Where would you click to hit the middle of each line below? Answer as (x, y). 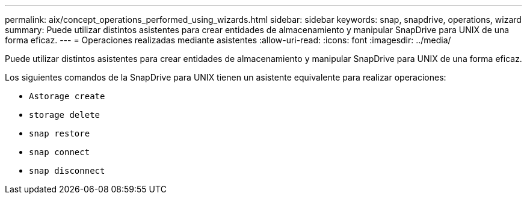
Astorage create (67, 96)
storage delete (65, 115)
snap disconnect (67, 171)
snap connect (60, 152)
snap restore (60, 133)
